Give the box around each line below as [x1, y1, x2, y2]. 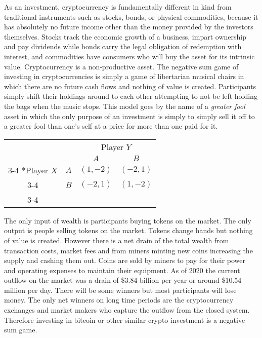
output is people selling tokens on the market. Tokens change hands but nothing [4, 225, 253, 236]
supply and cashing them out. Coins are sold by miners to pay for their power [4, 255, 245, 266]
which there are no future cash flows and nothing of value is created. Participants [4, 81, 256, 91]
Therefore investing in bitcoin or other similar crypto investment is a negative [4, 314, 245, 325]
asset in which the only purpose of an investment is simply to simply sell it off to [4, 110, 255, 121]
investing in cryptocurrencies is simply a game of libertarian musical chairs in [4, 71, 244, 82]
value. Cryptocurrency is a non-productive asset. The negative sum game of [4, 61, 239, 71]
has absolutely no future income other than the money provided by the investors [4, 21, 253, 32]
